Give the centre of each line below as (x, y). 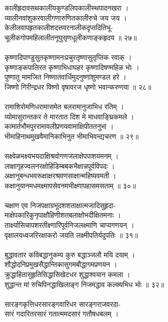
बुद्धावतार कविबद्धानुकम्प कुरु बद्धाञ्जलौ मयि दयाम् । (70, 254)
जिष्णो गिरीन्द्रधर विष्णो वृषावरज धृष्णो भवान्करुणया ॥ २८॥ (78, 86)
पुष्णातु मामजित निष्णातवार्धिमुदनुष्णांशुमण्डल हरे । (66, 77)
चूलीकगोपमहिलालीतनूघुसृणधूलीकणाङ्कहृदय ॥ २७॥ (71, 37)
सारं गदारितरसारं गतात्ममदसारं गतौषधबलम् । (62, 314)
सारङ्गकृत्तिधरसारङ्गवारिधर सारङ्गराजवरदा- (63, 304)
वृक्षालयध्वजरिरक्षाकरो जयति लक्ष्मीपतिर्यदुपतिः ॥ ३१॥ (71, 235)
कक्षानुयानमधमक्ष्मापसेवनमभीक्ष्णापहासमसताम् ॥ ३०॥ (70, 185)
